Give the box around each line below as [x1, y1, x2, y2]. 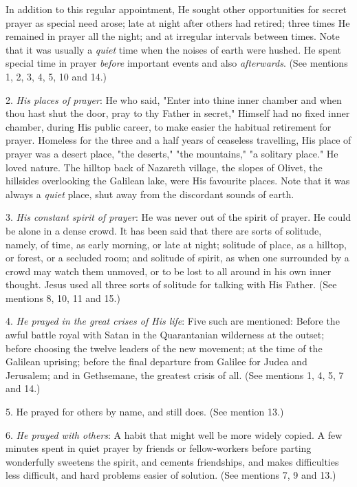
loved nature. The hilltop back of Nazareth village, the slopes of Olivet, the [6, 160, 323, 174]
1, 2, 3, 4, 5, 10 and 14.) [6, 69, 107, 83]
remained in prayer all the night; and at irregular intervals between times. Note [6, 29, 340, 43]
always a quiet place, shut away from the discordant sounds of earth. [6, 186, 294, 201]
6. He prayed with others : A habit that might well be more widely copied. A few [6, 427, 343, 442]
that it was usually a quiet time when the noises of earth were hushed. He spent [6, 42, 341, 56]
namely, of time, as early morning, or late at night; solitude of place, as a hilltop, [6, 237, 347, 251]
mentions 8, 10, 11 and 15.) [6, 290, 120, 305]
